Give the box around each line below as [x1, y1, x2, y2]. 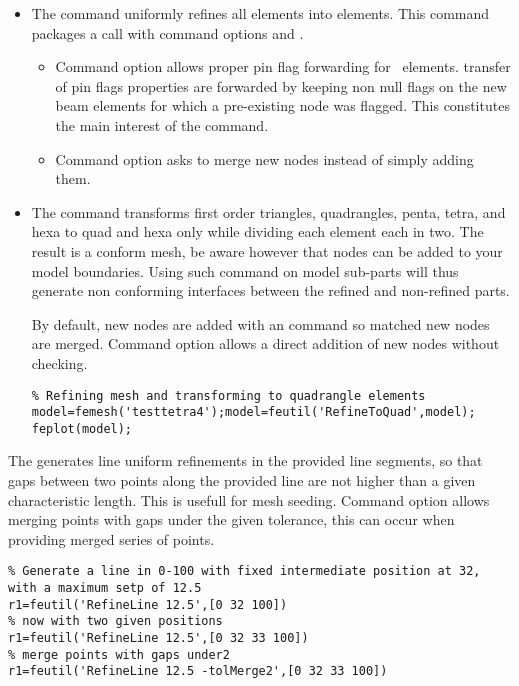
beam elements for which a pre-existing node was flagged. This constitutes [55, 95, 510, 116]
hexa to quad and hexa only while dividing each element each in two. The [31, 221, 484, 242]
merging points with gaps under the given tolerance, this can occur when [8, 509, 455, 530]
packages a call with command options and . [31, 22, 304, 43]
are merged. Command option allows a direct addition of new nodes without [31, 333, 500, 354]
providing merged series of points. [8, 528, 215, 549]
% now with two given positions [8, 614, 223, 629]
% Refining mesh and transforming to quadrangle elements [31, 388, 426, 403]
